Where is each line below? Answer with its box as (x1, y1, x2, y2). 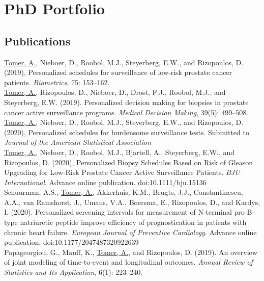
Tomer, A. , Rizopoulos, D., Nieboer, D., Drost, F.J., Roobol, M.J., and (4, 87, 226, 97)
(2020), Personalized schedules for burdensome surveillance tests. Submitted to (4, 126, 249, 137)
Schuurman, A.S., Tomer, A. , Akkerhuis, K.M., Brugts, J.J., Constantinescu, (4, 187, 243, 197)
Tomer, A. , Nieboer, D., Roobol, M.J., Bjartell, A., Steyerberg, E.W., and (4, 146, 235, 157)
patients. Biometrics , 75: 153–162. (4, 76, 110, 87)
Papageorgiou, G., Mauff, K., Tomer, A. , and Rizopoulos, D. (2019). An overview (4, 246, 257, 257)
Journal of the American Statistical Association (4, 137, 152, 147)
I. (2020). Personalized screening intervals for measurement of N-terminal (4, 207, 232, 217)
